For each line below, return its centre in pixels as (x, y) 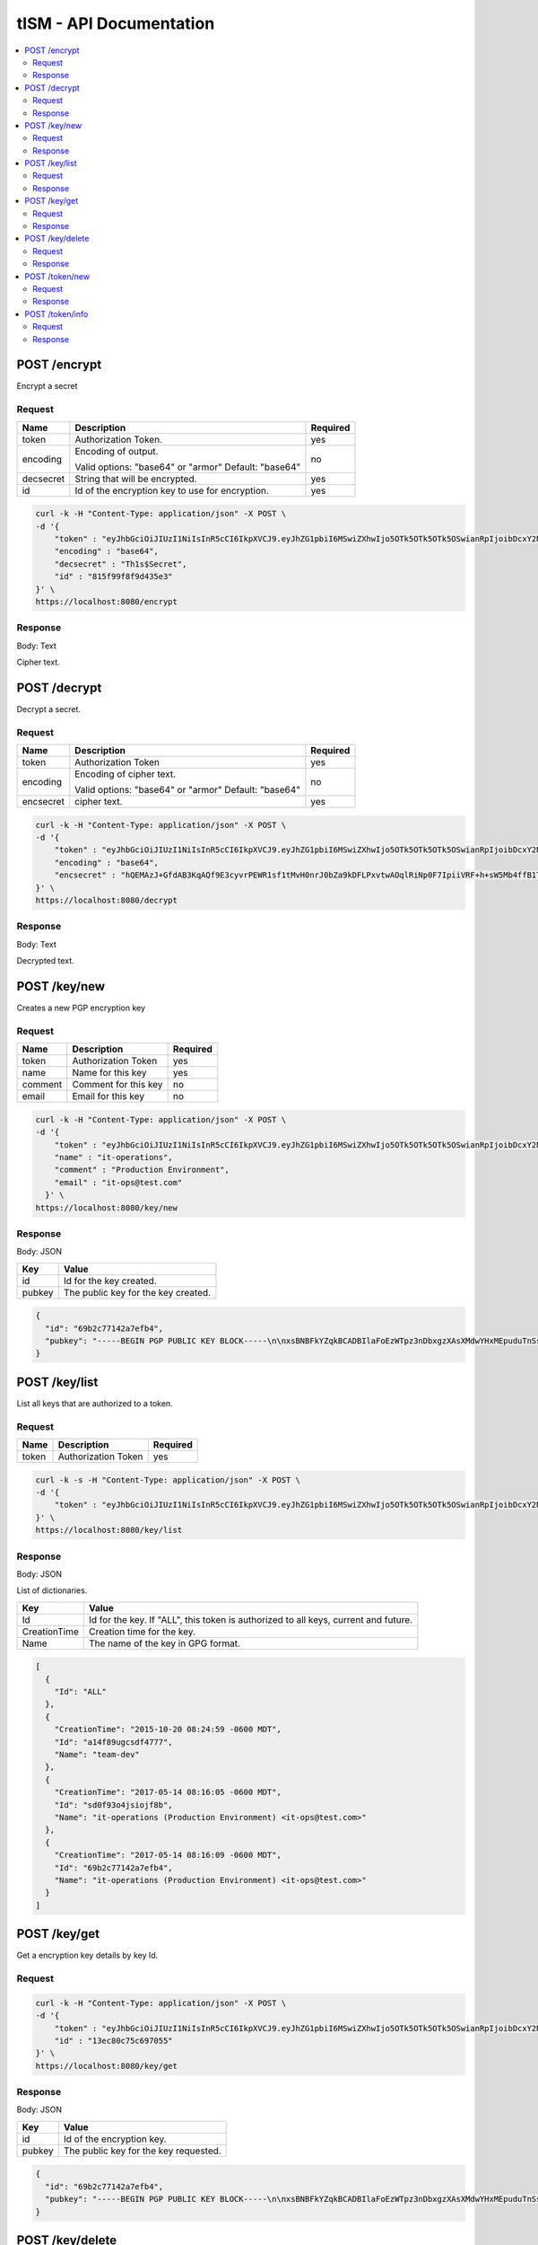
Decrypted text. (46, 961)
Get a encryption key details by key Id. (87, 1955)
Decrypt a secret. (48, 709)
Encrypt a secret (47, 386)
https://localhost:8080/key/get (107, 2066)
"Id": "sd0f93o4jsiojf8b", (114, 1805)
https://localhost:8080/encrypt (107, 601)
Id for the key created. (110, 1281)
